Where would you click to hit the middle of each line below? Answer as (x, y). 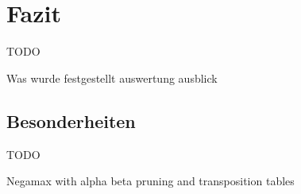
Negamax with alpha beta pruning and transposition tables (150, 181)
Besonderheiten (71, 120)
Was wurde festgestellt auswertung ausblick (112, 78)
